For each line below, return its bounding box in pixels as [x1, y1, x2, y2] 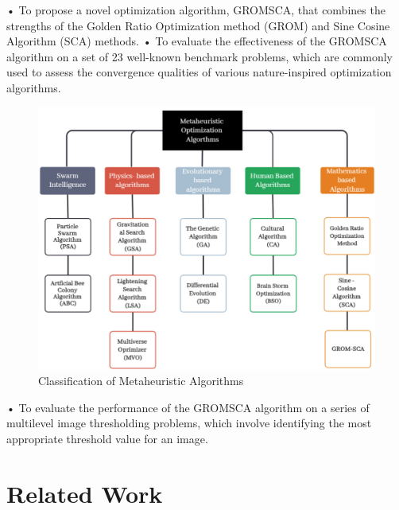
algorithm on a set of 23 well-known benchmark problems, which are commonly [6, 48, 393, 64]
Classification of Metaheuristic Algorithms [38, 372, 244, 389]
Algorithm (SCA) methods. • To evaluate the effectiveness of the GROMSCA [6, 33, 387, 49]
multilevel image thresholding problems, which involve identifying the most [6, 415, 372, 431]
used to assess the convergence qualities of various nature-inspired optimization [6, 64, 392, 80]
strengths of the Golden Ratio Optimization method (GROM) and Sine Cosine [6, 17, 390, 33]
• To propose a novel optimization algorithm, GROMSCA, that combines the [6, 2, 385, 18]
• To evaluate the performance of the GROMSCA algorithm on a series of [6, 399, 370, 415]
